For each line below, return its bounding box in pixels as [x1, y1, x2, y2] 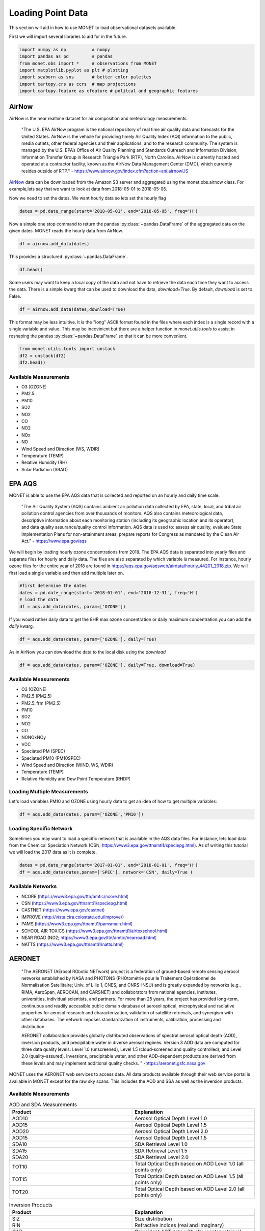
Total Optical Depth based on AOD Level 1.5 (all [134, 1173, 244, 1180]
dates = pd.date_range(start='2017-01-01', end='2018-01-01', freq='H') [19, 862, 198, 868]
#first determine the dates [19, 583, 87, 588]
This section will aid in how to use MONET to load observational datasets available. [9, 25, 177, 31]
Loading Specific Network [9, 825, 73, 832]
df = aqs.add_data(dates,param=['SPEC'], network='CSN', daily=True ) [19, 869, 193, 875]
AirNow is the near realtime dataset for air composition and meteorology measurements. [9, 115, 188, 121]
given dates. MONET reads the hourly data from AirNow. [9, 228, 123, 234]
